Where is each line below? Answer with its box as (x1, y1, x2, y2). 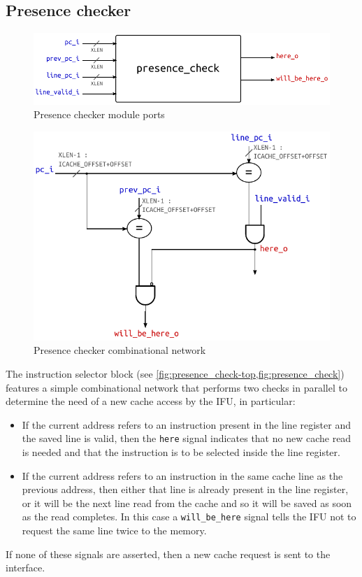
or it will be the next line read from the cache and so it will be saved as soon (22, 495, 352, 510)
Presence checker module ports (34, 107, 165, 122)
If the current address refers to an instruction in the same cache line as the (22, 468, 343, 483)
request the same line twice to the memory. (22, 523, 207, 538)
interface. (6, 560, 45, 575)
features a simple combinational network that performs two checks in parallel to (6, 380, 347, 394)
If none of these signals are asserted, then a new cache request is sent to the (6, 546, 331, 561)
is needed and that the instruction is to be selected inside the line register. (22, 445, 340, 460)
